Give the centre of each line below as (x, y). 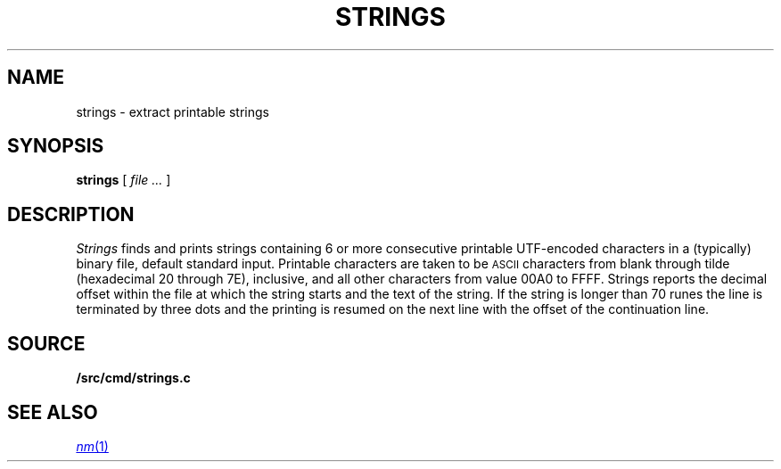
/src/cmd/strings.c (133, 378)
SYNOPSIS (56, 146)
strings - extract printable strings (173, 111)
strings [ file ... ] (123, 180)
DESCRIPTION (71, 214)
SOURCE (46, 343)
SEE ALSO (53, 412)
